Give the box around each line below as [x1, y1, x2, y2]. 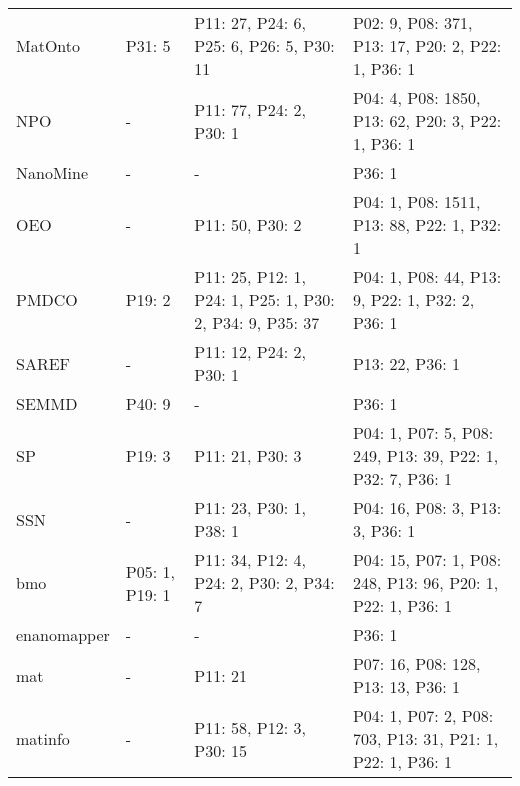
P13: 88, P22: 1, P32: [352, 213, 502, 236]
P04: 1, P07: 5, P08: [352, 421, 494, 444]
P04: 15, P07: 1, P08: [352, 548, 502, 571]
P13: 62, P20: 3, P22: [352, 109, 502, 132]
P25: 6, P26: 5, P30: [194, 34, 335, 57]
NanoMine [16, 161, 89, 184]
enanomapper [16, 623, 110, 646]
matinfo [16, 727, 70, 750]
